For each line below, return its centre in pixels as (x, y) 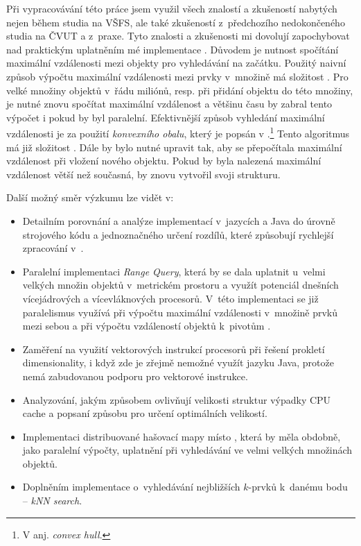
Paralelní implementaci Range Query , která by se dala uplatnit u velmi (174, 271)
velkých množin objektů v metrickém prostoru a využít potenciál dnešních (180, 285)
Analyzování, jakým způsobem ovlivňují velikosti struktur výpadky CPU (177, 399)
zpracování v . (53, 248)
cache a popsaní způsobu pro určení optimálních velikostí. (145, 413)
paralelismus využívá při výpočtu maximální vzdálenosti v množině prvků (180, 312)
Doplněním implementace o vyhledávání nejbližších (131, 487)
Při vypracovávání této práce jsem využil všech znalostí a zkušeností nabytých (172, 8)
